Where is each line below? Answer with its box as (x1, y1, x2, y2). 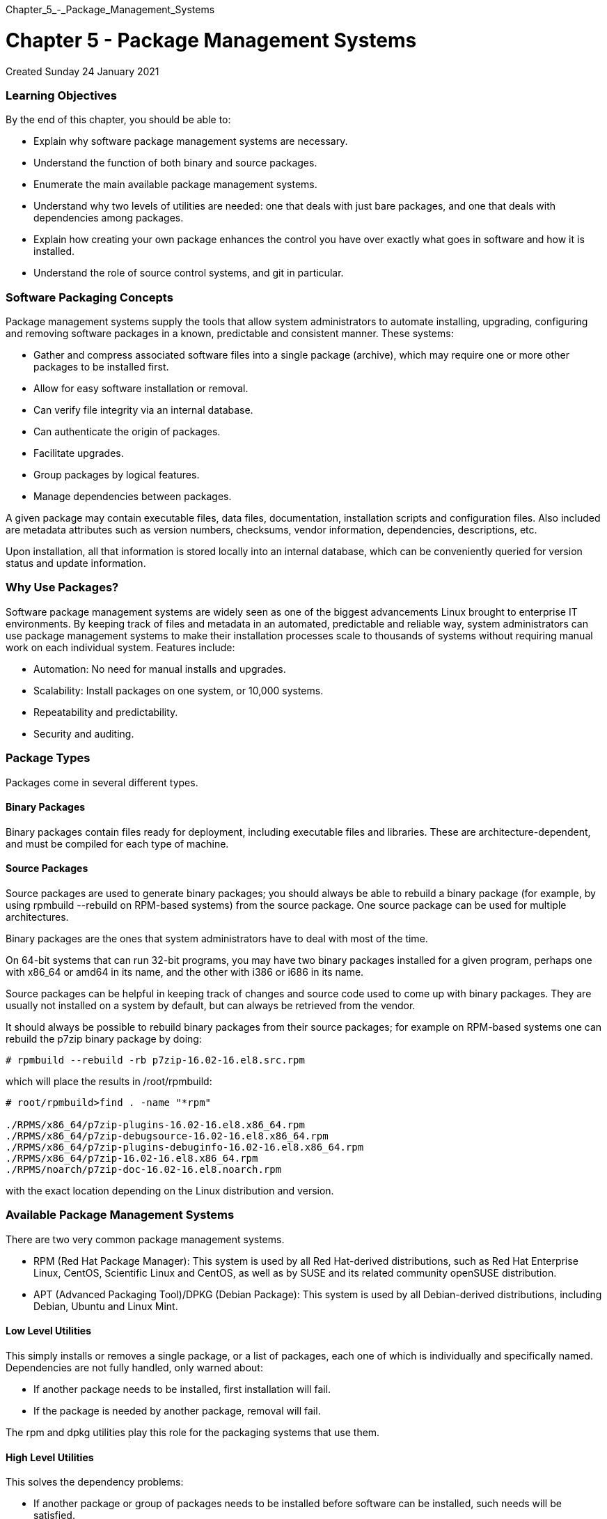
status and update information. (6, 557, 146, 569)
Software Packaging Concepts (6, 290, 173, 304)
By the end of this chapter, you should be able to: (6, 114, 231, 126)
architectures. (6, 910, 69, 923)
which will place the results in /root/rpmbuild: (6, 1075, 212, 1087)
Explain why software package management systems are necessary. (33, 135, 348, 148)
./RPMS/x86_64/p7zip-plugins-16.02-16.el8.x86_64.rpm (6, 1119, 305, 1130)
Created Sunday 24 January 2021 (6, 65, 159, 77)
